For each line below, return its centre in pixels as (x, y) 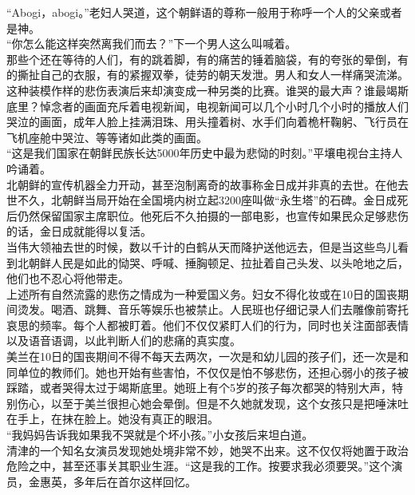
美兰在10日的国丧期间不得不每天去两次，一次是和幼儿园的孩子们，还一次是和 (207, 356)
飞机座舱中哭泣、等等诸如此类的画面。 (107, 137)
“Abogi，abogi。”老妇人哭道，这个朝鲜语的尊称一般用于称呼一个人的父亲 (193, 12)
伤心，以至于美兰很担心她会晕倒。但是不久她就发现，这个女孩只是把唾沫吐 (213, 403)
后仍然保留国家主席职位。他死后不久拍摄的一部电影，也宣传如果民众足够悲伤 (207, 215)
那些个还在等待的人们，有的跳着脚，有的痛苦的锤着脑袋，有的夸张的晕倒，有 (207, 59)
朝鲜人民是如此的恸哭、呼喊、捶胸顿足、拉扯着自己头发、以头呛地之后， (218, 262)
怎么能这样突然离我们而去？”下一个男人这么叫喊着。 (160, 44)
